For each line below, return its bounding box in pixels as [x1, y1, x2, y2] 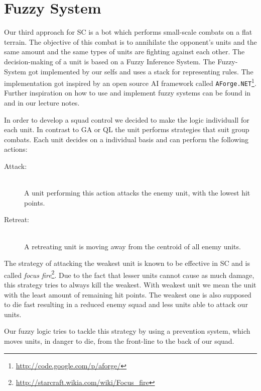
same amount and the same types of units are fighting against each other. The [4, 46, 245, 57]
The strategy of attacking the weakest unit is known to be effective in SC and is [4, 258, 250, 268]
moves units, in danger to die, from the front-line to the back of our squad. [4, 335, 234, 346]
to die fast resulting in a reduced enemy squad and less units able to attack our [4, 299, 248, 310]
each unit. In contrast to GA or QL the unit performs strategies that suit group [4, 124, 249, 135]
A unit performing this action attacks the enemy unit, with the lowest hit [24, 187, 250, 198]
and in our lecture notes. [4, 97, 80, 108]
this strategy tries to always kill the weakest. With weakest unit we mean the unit [4, 279, 256, 289]
